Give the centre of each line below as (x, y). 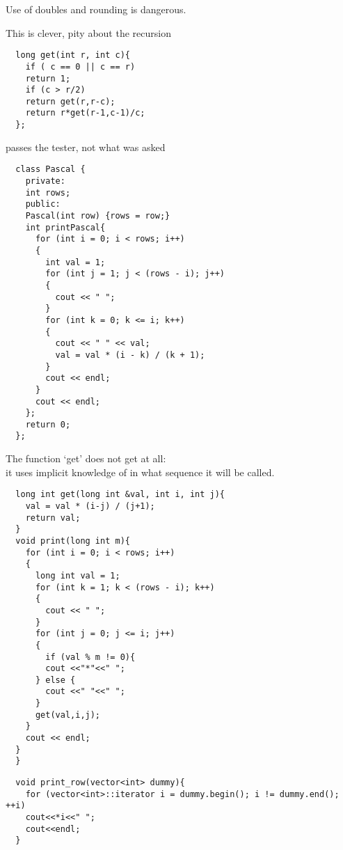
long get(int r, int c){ (73, 55)
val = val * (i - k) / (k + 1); (130, 355)
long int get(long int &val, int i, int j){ (120, 495)
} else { (55, 680)
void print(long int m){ (73, 541)
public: (43, 204)
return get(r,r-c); (70, 101)
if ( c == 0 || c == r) (80, 66)
